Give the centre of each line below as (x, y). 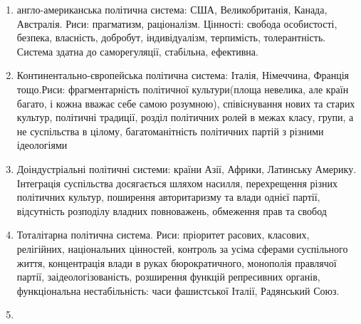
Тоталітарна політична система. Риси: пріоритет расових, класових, (163, 235)
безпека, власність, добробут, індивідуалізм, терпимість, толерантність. (171, 37)
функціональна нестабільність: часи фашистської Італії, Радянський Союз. (178, 290)
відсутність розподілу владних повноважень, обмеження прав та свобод (172, 210)
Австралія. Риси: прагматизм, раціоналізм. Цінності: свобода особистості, (177, 23)
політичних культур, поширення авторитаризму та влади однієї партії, (168, 197)
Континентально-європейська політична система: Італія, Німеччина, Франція (183, 75)
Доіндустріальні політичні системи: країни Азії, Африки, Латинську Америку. (187, 168)
